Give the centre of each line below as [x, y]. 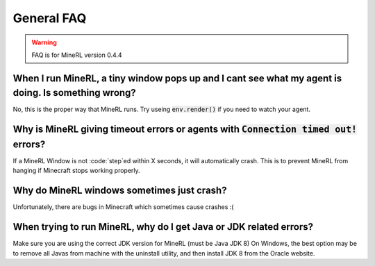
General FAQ [50, 18]
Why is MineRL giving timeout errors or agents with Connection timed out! [185, 130]
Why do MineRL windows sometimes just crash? [120, 191]
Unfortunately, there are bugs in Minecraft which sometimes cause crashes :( [123, 207]
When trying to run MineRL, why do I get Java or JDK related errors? [163, 227]
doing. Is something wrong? [75, 93]
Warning [44, 42]
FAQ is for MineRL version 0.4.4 [77, 55]
